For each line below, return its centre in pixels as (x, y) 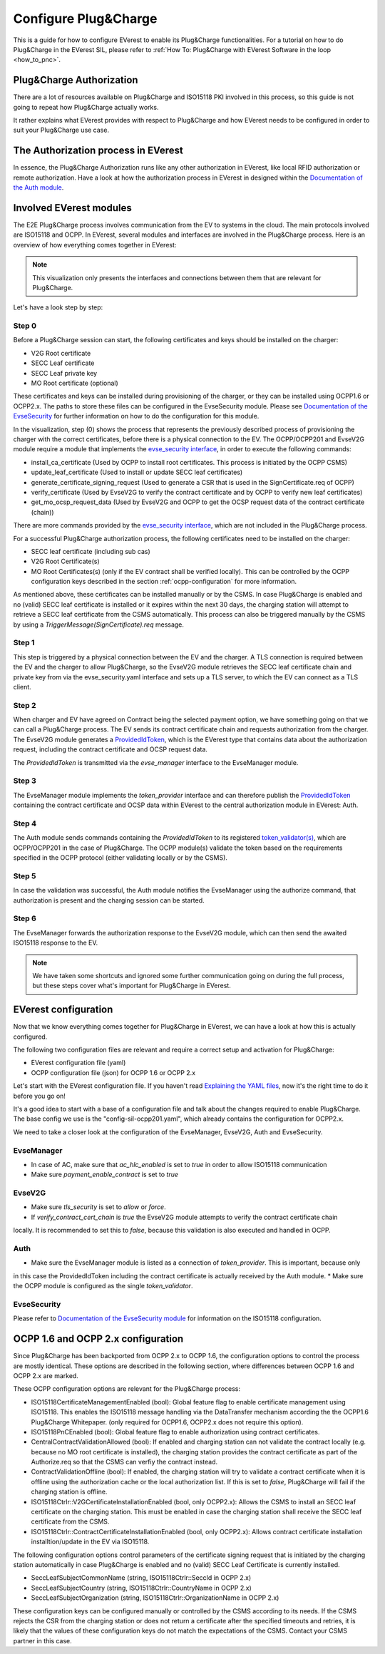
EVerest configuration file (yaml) (78, 1063)
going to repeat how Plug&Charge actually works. (86, 107)
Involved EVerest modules (72, 208)
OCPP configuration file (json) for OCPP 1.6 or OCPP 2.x (113, 1072)
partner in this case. (43, 1640)
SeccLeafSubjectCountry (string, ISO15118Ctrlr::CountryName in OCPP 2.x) (142, 1588)
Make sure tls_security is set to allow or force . (99, 1207)
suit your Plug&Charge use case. (61, 130)
